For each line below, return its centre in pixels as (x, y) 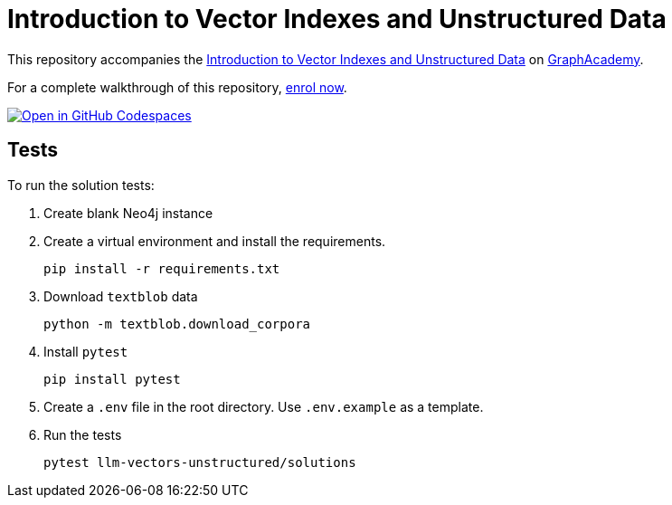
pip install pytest (112, 379)
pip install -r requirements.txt (162, 268)
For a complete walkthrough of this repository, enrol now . (177, 87)
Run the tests (83, 434)
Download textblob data (121, 296)
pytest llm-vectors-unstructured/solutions (200, 462)
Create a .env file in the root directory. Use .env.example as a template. (264, 406)
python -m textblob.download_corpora (177, 324)
